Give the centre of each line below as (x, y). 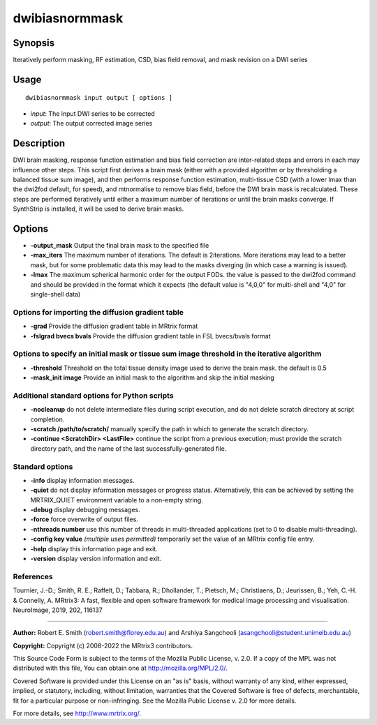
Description (39, 143)
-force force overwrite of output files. (84, 519)
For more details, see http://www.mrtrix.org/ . (77, 713)
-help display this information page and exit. (94, 548)
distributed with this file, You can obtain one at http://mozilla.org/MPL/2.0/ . (120, 668)
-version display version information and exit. (96, 559)
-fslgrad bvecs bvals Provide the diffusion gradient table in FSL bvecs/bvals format (150, 336)
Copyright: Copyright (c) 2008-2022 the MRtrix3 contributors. (103, 645)
